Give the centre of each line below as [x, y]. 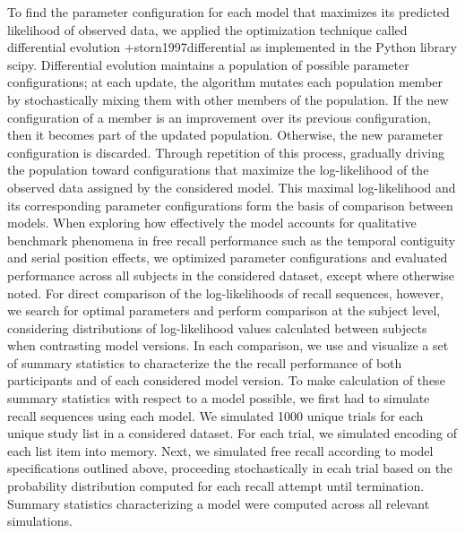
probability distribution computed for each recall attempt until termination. [216, 486]
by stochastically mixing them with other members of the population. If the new [228, 99]
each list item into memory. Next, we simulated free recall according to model [220, 450]
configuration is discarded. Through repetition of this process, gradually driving [226, 152]
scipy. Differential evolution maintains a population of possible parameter [208, 64]
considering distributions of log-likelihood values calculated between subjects [217, 327]
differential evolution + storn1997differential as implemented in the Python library [232, 47]
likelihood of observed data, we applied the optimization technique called [207, 29]
